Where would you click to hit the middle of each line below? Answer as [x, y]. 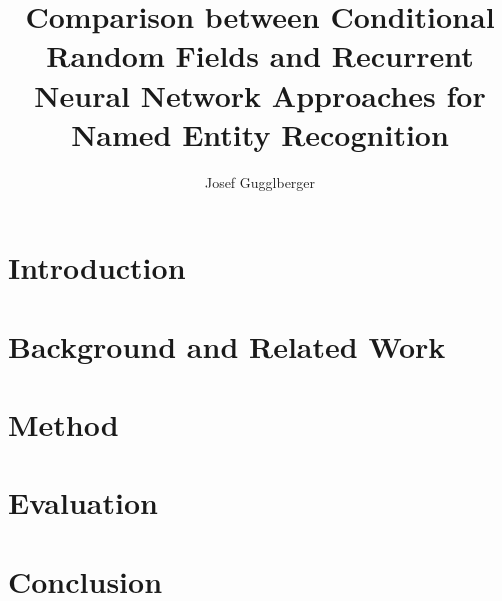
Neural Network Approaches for [260, 94]
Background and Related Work [227, 345]
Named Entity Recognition [260, 133]
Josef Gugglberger [260, 181]
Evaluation [83, 502]
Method [63, 424]
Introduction [97, 267]
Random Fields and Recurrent [260, 55]
